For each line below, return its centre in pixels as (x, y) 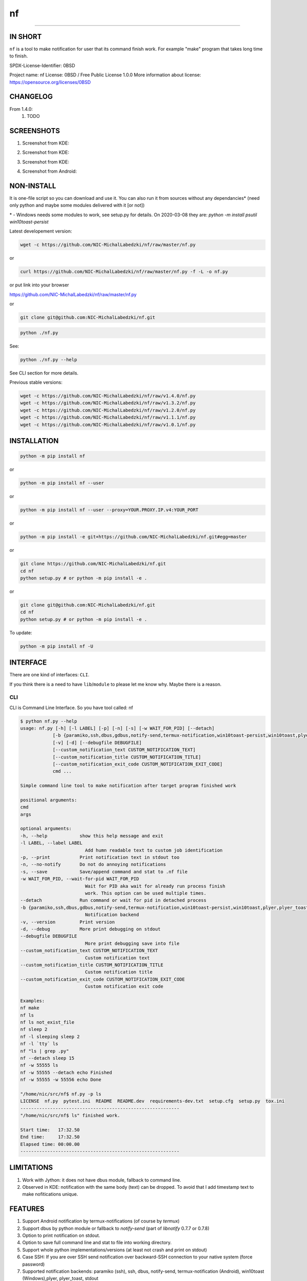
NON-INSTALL (33, 186)
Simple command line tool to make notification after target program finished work (128, 786)
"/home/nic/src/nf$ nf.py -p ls (61, 1094)
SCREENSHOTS (35, 131)
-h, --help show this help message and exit (92, 836)
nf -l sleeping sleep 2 (50, 1037)
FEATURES (27, 1209)
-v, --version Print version (68, 922)
